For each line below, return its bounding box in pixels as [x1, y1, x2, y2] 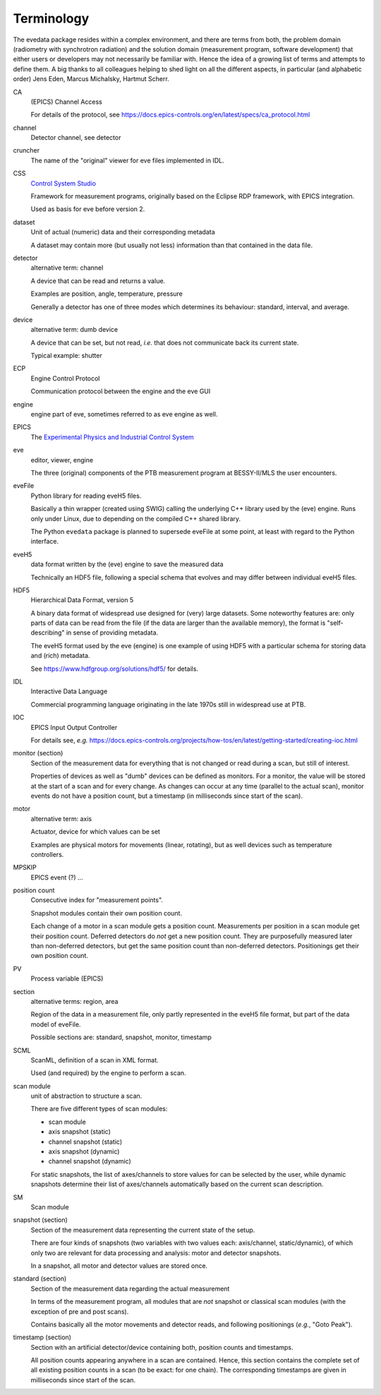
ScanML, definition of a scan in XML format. [30, 1055, 159, 1064]
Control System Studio [30, 179, 97, 187]
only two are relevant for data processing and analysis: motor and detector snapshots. [30, 1248, 282, 1257]
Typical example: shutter [30, 352, 102, 360]
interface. [30, 537, 59, 546]
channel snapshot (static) [48, 1137, 123, 1146]
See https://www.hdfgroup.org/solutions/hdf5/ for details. [30, 664, 199, 673]
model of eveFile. [30, 1020, 81, 1029]
